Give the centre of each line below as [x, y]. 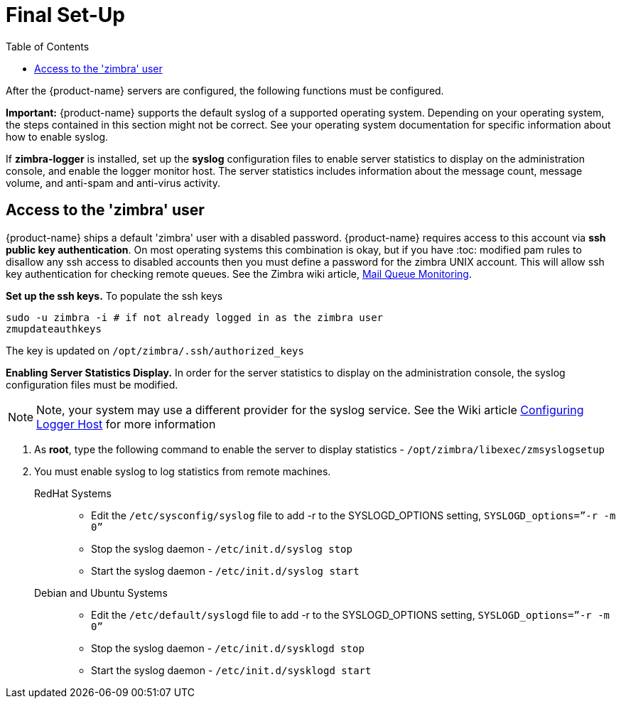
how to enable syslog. [57, 136]
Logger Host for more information [126, 424]
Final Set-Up [65, 15]
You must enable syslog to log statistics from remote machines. [183, 471]
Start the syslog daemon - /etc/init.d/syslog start [225, 570]
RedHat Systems [73, 493]
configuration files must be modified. [92, 384]
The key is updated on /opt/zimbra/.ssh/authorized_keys [155, 350]
